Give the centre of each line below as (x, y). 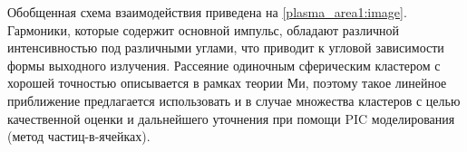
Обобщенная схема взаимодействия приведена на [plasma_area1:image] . (207, 12)
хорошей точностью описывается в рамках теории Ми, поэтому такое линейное (227, 83)
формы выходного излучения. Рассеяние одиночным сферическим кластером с (224, 65)
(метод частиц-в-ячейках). (79, 136)
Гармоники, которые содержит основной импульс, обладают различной (203, 29)
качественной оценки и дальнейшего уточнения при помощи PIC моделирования (231, 118)
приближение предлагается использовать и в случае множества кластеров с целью (234, 100)
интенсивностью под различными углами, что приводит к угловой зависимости (226, 47)
